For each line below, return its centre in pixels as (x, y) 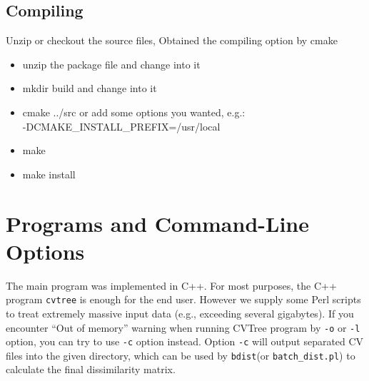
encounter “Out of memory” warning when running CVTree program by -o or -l (183, 327)
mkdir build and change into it (90, 88)
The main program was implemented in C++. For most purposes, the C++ (171, 285)
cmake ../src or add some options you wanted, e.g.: (134, 112)
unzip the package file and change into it (111, 64)
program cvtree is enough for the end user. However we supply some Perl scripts (183, 299)
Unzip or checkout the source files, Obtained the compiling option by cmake (172, 40)
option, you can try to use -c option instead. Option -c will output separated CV (185, 341)
